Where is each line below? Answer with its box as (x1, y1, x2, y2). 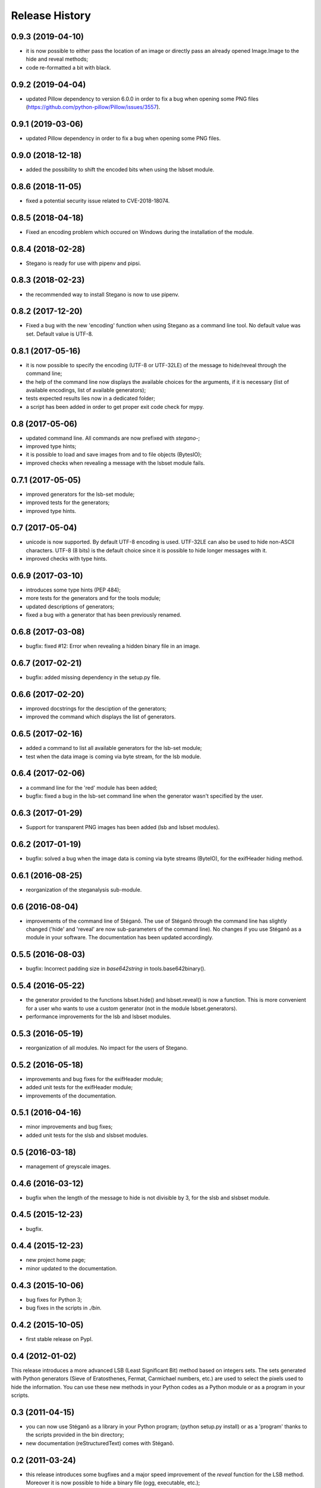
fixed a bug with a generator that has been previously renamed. (26, 611, 181, 618)
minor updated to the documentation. (26, 1265, 117, 1272)
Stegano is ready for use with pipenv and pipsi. (26, 260, 141, 267)
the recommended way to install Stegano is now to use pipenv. (26, 290, 180, 298)
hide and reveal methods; (26, 55, 89, 62)
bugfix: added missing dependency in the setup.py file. (26, 674, 161, 681)
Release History (11, 9, 92, 22)
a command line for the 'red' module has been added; (26, 784, 158, 791)
